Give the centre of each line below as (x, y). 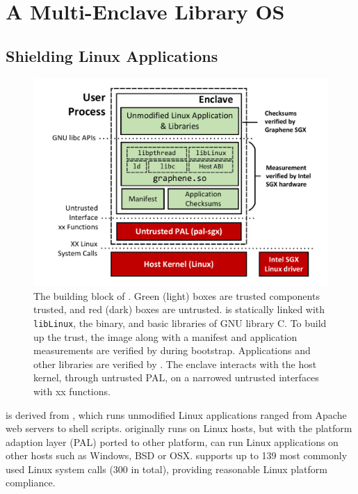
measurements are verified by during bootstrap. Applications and (172, 350)
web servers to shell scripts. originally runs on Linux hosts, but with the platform (179, 428)
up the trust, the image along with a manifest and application (165, 336)
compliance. (31, 483)
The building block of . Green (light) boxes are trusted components (177, 295)
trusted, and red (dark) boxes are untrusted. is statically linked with (179, 309)
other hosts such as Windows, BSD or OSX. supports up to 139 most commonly (177, 455)
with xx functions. (72, 391)
